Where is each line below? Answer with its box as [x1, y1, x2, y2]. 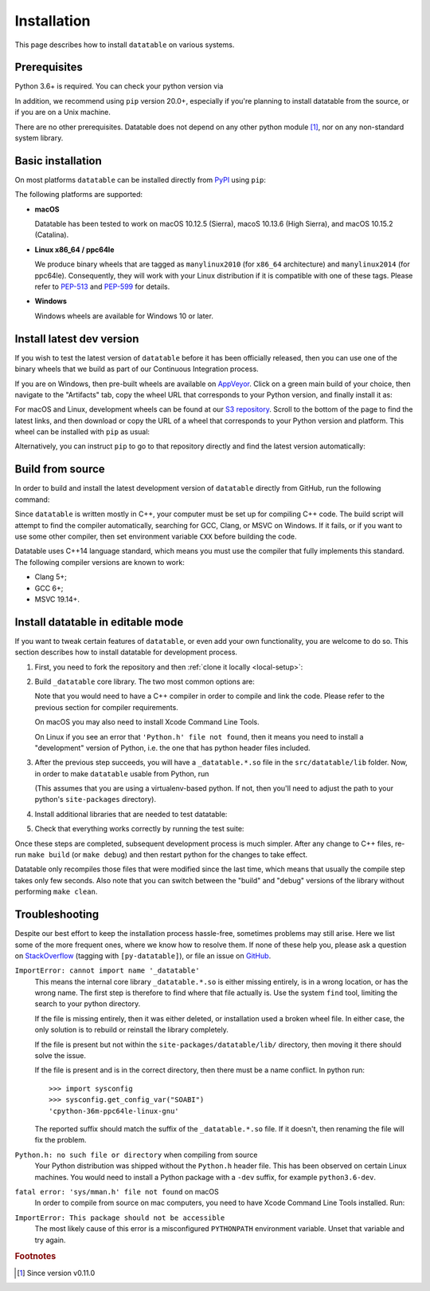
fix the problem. [34, 1135, 87, 1145]
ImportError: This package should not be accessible [14, 1213, 225, 1222]
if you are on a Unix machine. [14, 108, 111, 117]
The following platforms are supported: [14, 190, 143, 199]
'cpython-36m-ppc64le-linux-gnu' [49, 1106, 179, 1115]
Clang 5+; [34, 572, 68, 582]
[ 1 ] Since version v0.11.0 [17, 1268, 96, 1277]
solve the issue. [34, 1051, 87, 1060]
